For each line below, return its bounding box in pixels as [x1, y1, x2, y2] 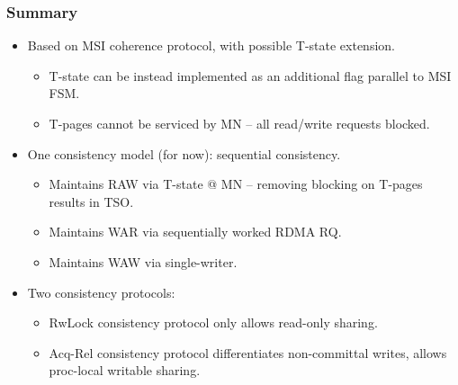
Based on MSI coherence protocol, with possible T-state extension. [27, 36, 395, 55]
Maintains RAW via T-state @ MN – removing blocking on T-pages [49, 175, 423, 193]
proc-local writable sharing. [49, 361, 201, 380]
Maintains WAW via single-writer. [49, 252, 238, 271]
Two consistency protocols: [27, 282, 175, 301]
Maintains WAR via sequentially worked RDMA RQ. [49, 222, 342, 241]
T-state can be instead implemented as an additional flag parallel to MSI [49, 66, 452, 85]
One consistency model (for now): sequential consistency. [27, 144, 341, 163]
